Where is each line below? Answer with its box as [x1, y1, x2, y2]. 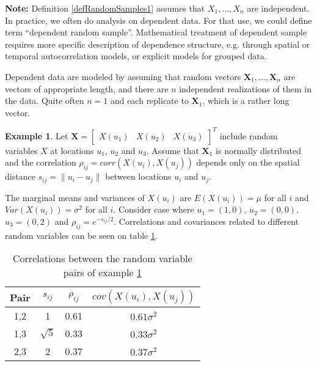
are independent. [247, 2, 310, 14]
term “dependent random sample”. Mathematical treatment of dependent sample [5, 26, 307, 38]
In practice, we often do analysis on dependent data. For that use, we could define [5, 13, 312, 26]
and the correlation [5, 156, 76, 169]
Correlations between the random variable [13, 251, 192, 266]
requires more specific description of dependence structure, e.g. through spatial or [5, 37, 310, 50]
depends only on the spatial [196, 156, 300, 169]
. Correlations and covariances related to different [114, 214, 299, 227]
